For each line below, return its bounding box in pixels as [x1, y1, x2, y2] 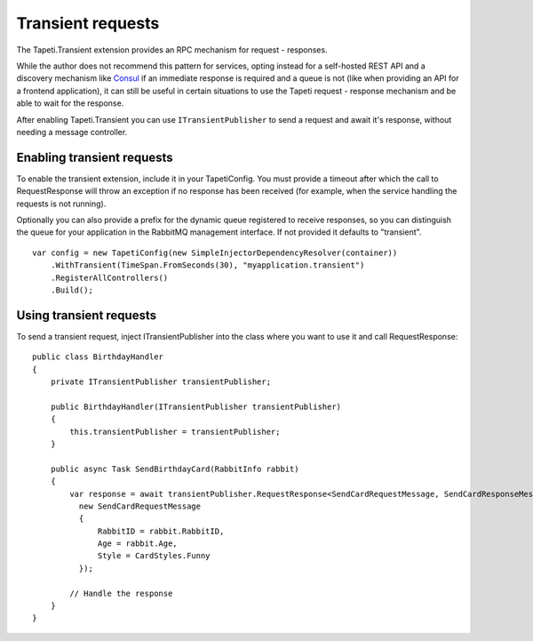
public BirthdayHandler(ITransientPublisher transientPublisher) [50, 401, 342, 412]
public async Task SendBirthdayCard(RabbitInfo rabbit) [50, 463, 299, 474]
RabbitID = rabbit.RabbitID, [98, 525, 225, 536]
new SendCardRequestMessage [78, 501, 202, 511]
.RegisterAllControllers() [50, 272, 169, 283]
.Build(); [50, 284, 93, 295]
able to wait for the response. [16, 98, 124, 108]
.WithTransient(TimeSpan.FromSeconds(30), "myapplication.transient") [50, 260, 365, 270]
